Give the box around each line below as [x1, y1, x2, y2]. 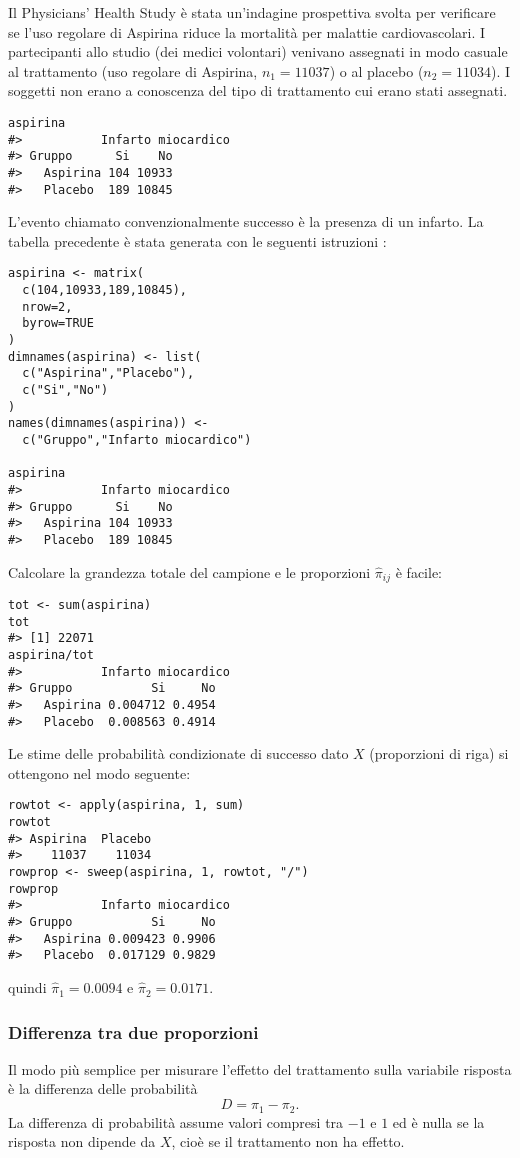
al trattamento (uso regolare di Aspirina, [8, 60, 258, 81]
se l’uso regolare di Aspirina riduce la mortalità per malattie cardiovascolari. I [8, 21, 486, 42]
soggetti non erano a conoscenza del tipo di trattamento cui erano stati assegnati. [8, 80, 508, 101]
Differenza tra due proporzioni [8, 1019, 259, 1044]
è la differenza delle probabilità [8, 1078, 198, 1099]
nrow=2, [22, 299, 73, 314]
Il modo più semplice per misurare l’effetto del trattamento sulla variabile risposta [8, 1058, 512, 1079]
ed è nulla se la [392, 1111, 485, 1132]
